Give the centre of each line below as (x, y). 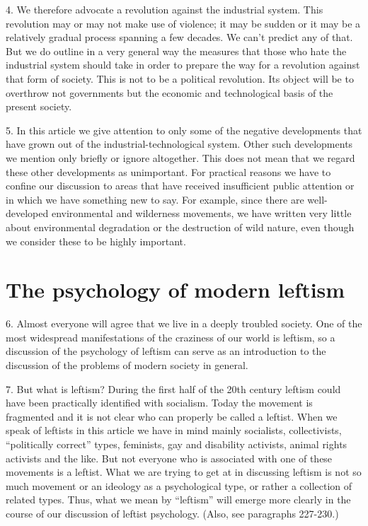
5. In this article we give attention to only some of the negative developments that (184, 130)
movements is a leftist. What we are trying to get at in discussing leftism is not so (184, 472)
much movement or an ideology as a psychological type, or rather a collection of (179, 485)
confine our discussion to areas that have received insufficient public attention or (180, 186)
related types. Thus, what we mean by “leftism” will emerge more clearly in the (178, 499)
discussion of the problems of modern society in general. (127, 365)
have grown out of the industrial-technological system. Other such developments (179, 144)
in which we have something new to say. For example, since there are (155, 199)
